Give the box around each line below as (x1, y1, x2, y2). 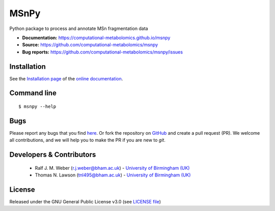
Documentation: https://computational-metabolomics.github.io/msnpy (22, 35, 171, 41)
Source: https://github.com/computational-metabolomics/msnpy (22, 42, 158, 48)
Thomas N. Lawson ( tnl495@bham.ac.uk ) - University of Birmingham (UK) (35, 172, 191, 178)
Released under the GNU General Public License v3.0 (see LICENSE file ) (9, 199, 161, 205)
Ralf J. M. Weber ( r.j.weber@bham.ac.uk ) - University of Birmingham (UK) (35, 165, 190, 171)
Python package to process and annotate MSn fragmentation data (9, 25, 148, 32)
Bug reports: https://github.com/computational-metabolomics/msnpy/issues (22, 49, 183, 55)
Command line (9, 89, 57, 98)
